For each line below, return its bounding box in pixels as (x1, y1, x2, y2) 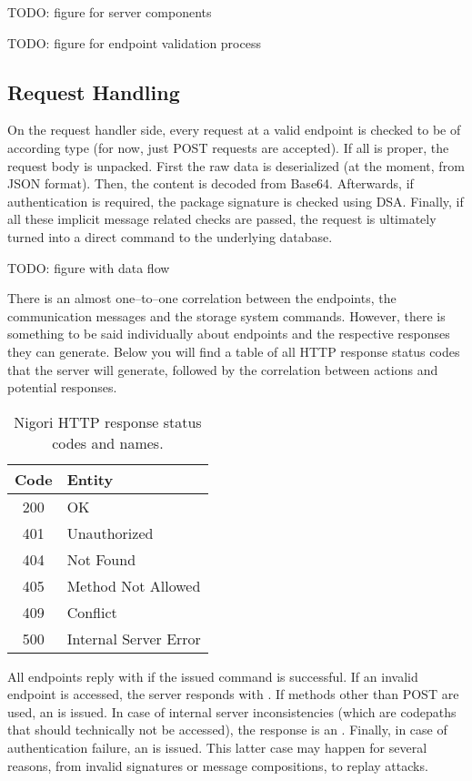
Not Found (66, 548, 136, 570)
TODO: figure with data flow (7, 258, 170, 277)
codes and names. (52, 431, 164, 453)
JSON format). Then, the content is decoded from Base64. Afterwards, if (7, 174, 414, 193)
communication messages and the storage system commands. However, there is (7, 306, 446, 325)
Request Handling (7, 77, 180, 106)
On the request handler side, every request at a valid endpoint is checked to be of (7, 120, 461, 139)
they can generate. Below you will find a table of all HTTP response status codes (7, 341, 460, 360)
